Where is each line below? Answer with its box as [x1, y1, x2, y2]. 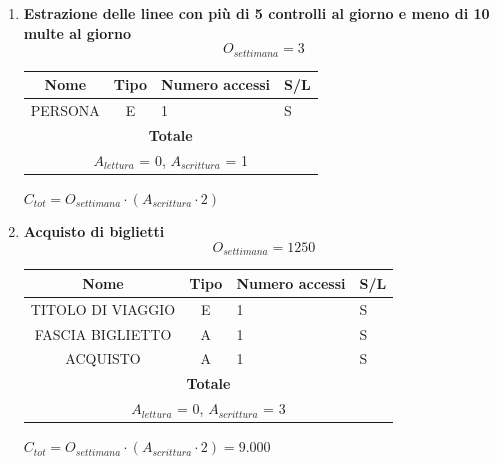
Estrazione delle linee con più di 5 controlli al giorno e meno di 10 [23, 3, 490, 23]
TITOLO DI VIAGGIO [30, 298, 176, 319]
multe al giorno [23, 22, 132, 43]
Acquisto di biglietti [23, 221, 165, 242]
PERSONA [30, 99, 100, 120]
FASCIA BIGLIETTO [34, 323, 172, 344]
